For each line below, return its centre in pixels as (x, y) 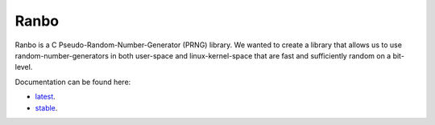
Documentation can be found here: (73, 82)
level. (24, 67)
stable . (46, 107)
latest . (45, 97)
